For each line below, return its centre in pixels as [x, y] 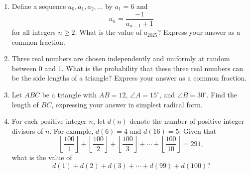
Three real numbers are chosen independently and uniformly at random [121, 58]
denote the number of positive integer [187, 121]
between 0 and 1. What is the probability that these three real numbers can [127, 68]
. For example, [71, 130]
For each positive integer [49, 121]
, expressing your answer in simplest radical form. [127, 104]
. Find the [222, 95]
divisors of [27, 130]
